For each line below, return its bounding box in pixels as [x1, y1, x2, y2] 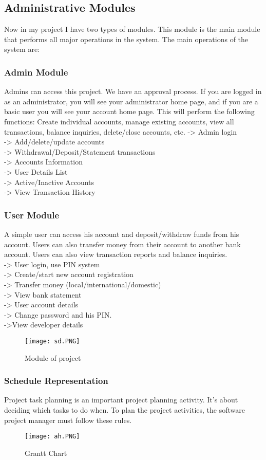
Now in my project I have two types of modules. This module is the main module [4, 24, 260, 34]
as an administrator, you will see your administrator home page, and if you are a [4, 96, 258, 106]
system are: [4, 44, 40, 54]
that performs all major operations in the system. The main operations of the [4, 33, 249, 44]
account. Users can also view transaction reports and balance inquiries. [4, 249, 227, 260]
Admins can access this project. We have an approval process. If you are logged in [4, 86, 262, 97]
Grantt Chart [25, 447, 67, 458]
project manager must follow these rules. [4, 414, 132, 425]
